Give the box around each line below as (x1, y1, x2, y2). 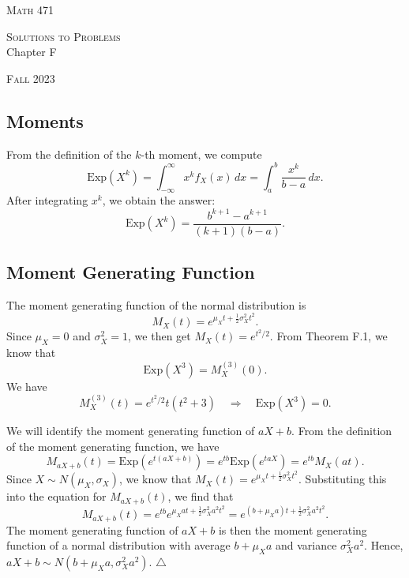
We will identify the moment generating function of (6, 422, 255, 439)
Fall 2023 (6, 69, 55, 86)
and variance (275, 537, 337, 554)
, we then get (128, 328, 191, 344)
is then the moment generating (218, 521, 367, 538)
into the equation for (6, 488, 107, 505)
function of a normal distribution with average (6, 537, 231, 554)
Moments (6, 108, 84, 133)
